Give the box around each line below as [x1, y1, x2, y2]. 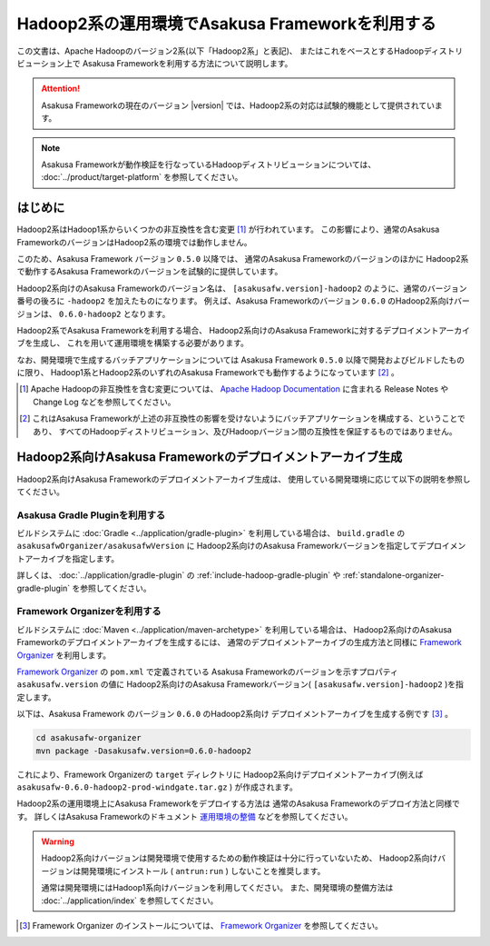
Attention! [41, 83, 81, 95]
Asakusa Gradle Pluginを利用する [16, 509, 166, 522]
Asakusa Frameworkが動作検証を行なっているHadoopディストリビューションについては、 [41, 159, 377, 170]
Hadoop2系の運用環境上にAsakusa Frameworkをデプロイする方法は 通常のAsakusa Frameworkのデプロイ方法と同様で [16, 798, 460, 809]
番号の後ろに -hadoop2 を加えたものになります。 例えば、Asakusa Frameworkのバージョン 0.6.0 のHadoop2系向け [16, 295, 455, 306]
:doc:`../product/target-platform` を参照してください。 [41, 172, 243, 183]
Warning [41, 836, 74, 847]
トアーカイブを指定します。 [16, 553, 120, 563]
